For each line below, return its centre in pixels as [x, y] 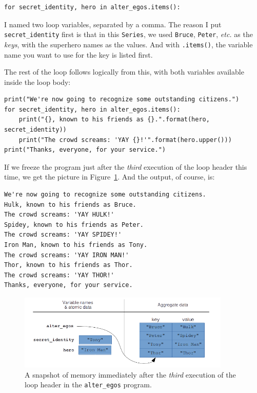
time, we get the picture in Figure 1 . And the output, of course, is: [110, 177]
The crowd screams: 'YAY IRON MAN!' [67, 255]
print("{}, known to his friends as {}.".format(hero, [114, 120]
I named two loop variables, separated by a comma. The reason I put [113, 24]
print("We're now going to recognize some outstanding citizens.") [122, 100]
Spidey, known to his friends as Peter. [74, 225]
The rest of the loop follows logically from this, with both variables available [124, 72]
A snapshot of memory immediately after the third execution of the [130, 374]
